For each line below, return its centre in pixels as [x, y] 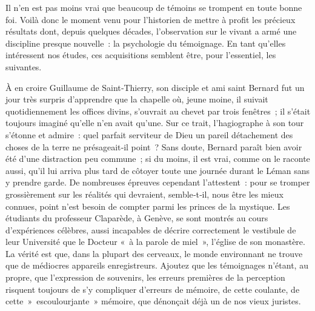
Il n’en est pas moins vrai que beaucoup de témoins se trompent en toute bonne [154, 7]
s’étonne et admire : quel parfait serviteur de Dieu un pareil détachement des [149, 134]
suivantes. [24, 66]
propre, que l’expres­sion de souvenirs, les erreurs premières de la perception [145, 277]
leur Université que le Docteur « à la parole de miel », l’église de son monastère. [155, 242]
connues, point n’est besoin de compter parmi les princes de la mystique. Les [148, 206]
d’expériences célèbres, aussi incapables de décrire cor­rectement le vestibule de [151, 229]
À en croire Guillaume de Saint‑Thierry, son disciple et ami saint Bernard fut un [155, 87]
